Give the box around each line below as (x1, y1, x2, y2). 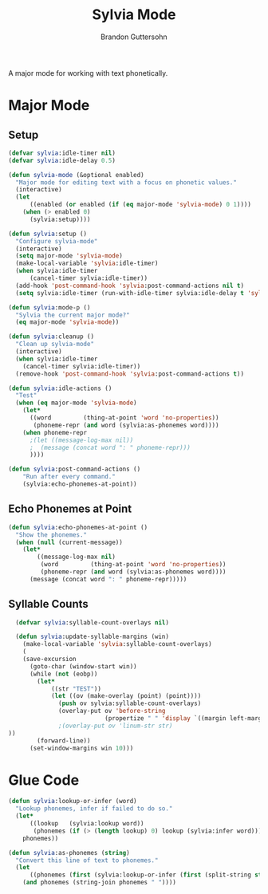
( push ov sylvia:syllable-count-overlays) (58, 699, 202, 707)
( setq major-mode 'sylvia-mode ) (15, 252, 124, 260)
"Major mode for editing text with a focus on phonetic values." (15, 178, 238, 187)
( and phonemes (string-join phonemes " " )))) (22, 879, 177, 887)
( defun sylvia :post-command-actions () (8, 465, 141, 474)
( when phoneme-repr (22, 428, 88, 436)
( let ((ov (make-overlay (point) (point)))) (50, 692, 202, 700)
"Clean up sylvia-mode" (15, 341, 94, 349)
